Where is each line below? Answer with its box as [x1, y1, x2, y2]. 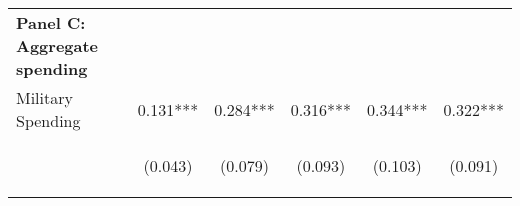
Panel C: [16, 11, 86, 34]
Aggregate [16, 34, 99, 57]
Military [16, 86, 73, 109]
